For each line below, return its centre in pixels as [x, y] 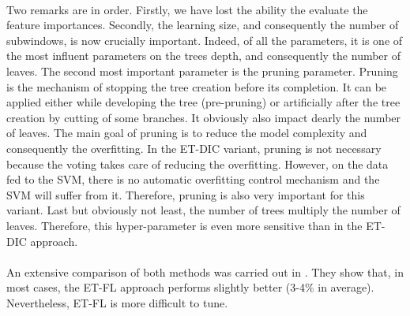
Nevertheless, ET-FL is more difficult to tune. [117, 302]
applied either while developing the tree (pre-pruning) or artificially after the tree [203, 102]
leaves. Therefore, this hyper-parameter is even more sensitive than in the [184, 225]
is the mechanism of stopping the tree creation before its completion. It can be [197, 86]
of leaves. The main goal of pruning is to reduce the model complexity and [187, 133]
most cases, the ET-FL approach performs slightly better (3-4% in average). [190, 287]
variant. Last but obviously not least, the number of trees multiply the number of [203, 210]
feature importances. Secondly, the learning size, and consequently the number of [203, 25]
